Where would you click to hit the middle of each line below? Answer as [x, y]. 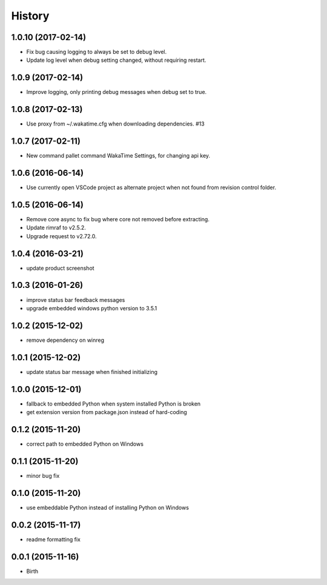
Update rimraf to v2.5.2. [56, 228]
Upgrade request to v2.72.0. [61, 236]
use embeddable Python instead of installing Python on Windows [107, 507]
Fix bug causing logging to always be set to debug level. [97, 52]
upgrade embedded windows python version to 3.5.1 [92, 308]
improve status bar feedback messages [76, 299]
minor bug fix [43, 475]
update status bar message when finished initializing [92, 372]
